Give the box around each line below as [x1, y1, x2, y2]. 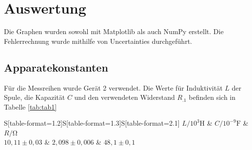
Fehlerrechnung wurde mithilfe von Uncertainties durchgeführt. [4, 36, 192, 46]
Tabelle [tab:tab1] [4, 101, 57, 112]
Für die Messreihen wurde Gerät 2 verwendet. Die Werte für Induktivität [4, 82, 223, 93]
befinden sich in [189, 92, 236, 102]
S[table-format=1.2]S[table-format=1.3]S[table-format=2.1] [4, 118, 180, 128]
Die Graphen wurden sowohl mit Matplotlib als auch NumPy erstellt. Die [4, 26, 224, 37]
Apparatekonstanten [4, 59, 108, 75]
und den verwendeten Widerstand [74, 92, 175, 102]
